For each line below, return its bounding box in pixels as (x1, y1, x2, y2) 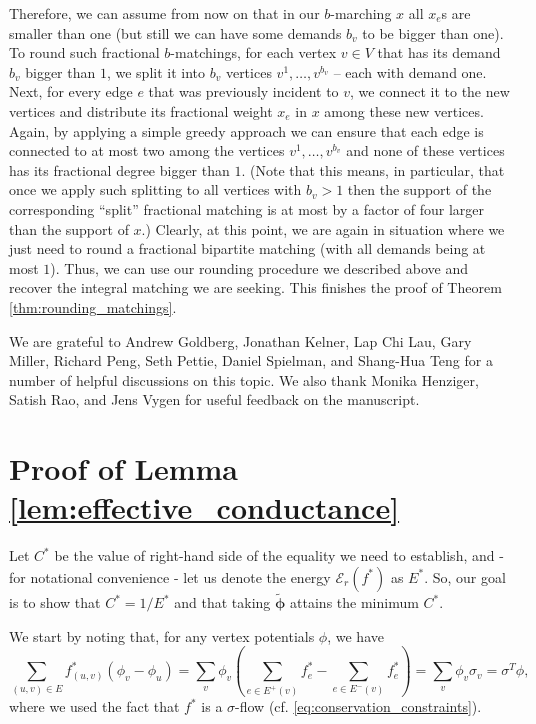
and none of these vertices (346, 140, 505, 161)
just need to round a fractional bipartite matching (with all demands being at (9, 238, 486, 259)
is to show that (9, 592, 101, 612)
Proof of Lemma (9, 448, 239, 489)
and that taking (174, 592, 271, 612)
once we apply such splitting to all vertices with (9, 179, 302, 200)
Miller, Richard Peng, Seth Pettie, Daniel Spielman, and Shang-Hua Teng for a (9, 350, 493, 371)
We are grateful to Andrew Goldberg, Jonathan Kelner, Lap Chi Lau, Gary (9, 330, 472, 351)
